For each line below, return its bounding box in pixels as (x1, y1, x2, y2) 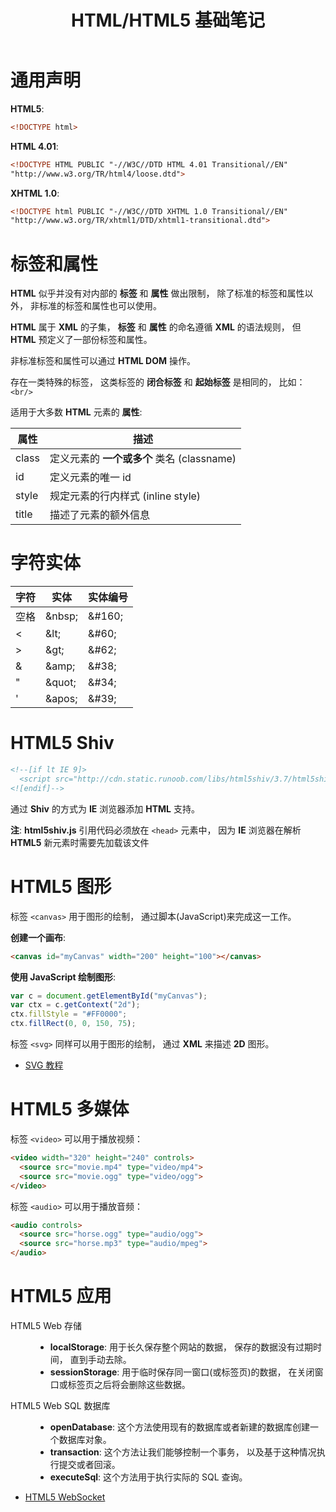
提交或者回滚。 (58, 1458, 121, 1470)
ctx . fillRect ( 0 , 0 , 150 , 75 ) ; (10, 1019, 137, 1029)
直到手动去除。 (69, 1353, 132, 1365)
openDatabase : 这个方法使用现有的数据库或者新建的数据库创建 (49, 1421, 311, 1433)
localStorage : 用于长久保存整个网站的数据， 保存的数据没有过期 (49, 1341, 313, 1353)
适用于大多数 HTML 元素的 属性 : (10, 406, 143, 418)
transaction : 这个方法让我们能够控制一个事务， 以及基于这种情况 (49, 1446, 317, 1458)
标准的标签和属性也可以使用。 (38, 300, 162, 312)
